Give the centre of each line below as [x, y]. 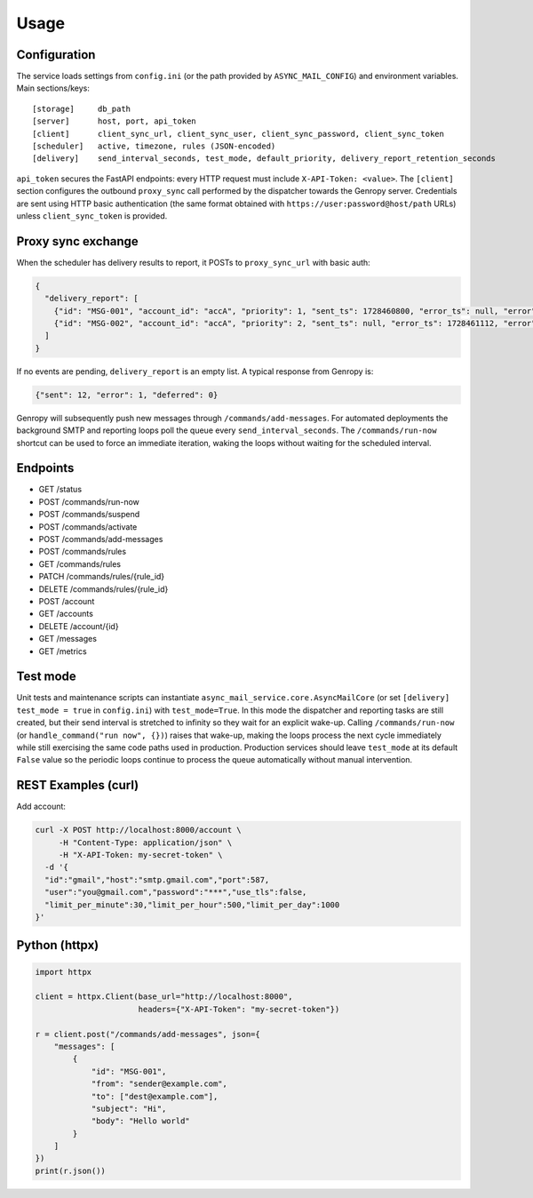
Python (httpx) [58, 945]
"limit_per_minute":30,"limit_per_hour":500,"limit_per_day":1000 [192, 905]
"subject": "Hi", [129, 1108]
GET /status [60, 490]
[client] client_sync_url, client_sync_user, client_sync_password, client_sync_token [238, 134]
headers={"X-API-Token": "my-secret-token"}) [239, 1009]
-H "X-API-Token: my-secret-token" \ [140, 855]
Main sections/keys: [53, 88]
